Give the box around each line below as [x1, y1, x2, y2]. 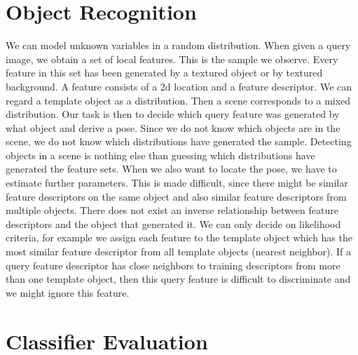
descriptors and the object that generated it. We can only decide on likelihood [6, 216, 341, 231]
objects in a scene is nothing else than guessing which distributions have [6, 147, 315, 162]
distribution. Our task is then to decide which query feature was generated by [6, 107, 340, 121]
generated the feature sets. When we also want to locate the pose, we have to [6, 161, 337, 176]
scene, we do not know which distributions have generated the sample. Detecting [6, 134, 352, 149]
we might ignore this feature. [6, 285, 130, 300]
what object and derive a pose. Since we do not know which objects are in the [6, 120, 340, 135]
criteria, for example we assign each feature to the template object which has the [6, 230, 352, 245]
